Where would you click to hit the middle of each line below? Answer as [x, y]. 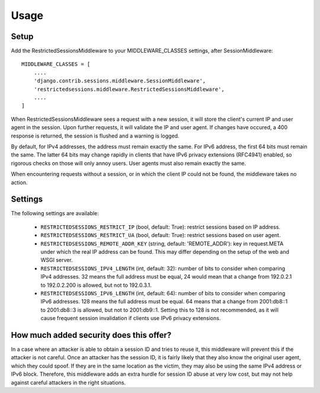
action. [19, 182]
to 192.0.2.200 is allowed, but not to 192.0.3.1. [96, 285]
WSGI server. [57, 260]
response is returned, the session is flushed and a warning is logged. [95, 136]
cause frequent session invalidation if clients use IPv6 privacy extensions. [131, 318]
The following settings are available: [55, 213]
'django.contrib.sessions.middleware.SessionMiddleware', [120, 81]
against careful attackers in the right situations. [68, 382]
